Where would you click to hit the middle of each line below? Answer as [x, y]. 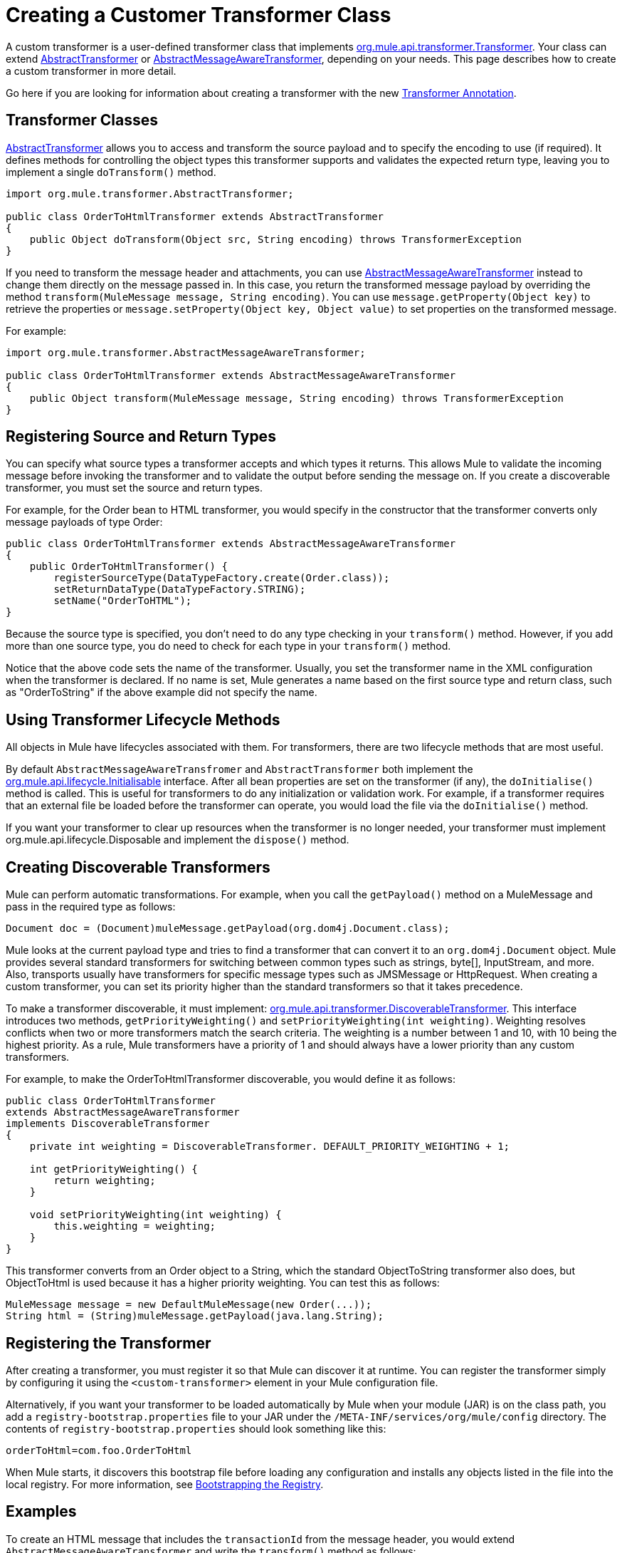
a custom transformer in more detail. [91, 71]
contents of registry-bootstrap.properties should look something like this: [196, 1428]
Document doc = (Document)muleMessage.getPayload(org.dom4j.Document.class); [228, 929]
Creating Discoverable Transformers [138, 867]
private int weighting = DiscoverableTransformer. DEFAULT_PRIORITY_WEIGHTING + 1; [270, 1147]
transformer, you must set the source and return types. [134, 488]
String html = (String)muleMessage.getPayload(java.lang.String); [195, 1316]
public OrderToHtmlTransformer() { [128, 567]
